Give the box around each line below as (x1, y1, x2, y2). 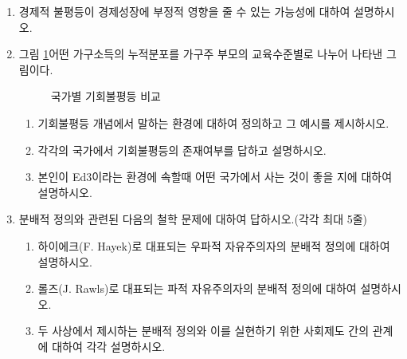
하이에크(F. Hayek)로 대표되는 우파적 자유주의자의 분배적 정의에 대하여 (37, 237, 390, 254)
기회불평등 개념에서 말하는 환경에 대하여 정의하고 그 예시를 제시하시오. (37, 114, 389, 131)
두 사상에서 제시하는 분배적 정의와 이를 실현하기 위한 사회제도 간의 (37, 322, 370, 339)
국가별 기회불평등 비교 (50, 88, 161, 105)
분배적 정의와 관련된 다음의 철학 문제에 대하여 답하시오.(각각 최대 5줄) (18, 211, 368, 227)
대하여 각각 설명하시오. (52, 337, 166, 354)
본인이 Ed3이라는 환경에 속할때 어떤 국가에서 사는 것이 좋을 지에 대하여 (37, 168, 393, 185)
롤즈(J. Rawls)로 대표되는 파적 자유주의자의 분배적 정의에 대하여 (37, 280, 357, 297)
